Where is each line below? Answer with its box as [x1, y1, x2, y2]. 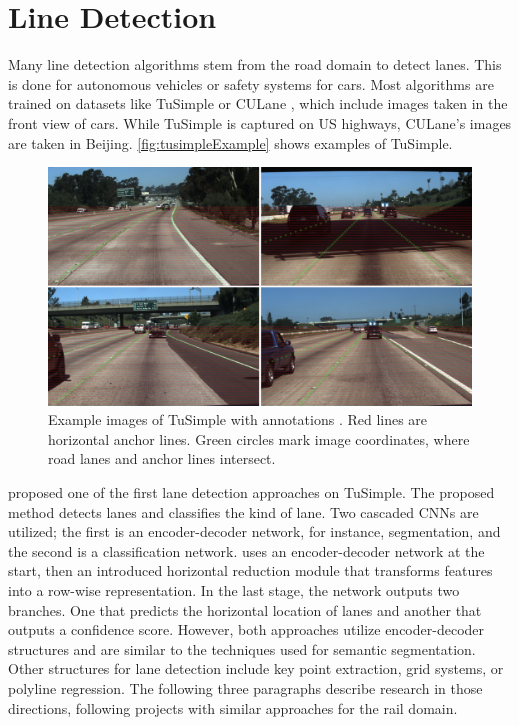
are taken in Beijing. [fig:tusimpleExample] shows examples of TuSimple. [8, 132, 453, 153]
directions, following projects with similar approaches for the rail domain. [8, 697, 458, 718]
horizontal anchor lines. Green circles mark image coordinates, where [48, 428, 470, 449]
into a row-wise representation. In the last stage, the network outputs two [8, 579, 460, 600]
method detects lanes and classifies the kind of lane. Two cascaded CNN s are [8, 501, 479, 522]
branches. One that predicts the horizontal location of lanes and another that [8, 599, 482, 620]
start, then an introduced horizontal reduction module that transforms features [8, 560, 493, 581]
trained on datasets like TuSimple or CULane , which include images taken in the [8, 93, 508, 114]
